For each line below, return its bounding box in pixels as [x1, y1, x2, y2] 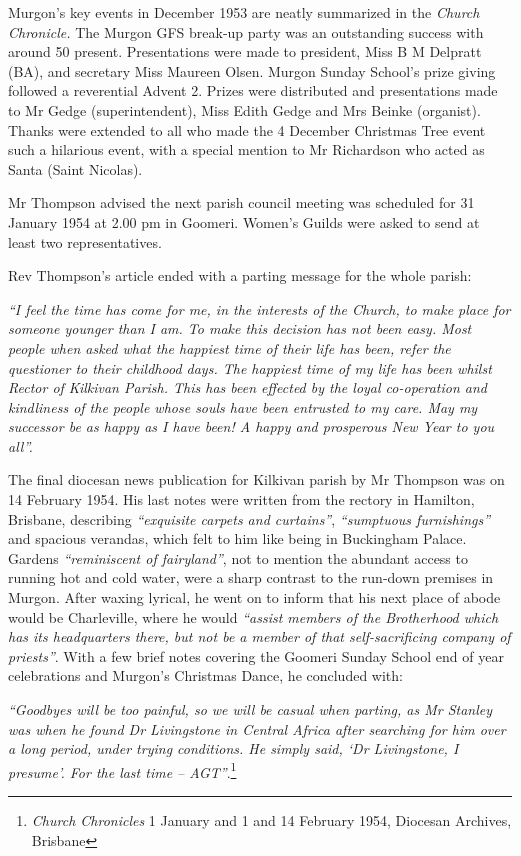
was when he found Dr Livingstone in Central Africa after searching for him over [8, 718, 506, 739]
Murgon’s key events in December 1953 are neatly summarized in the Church [8, 2, 480, 22]
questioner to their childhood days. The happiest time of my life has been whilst [8, 357, 492, 378]
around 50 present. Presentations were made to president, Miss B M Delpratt [8, 41, 482, 62]
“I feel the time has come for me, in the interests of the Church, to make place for [8, 298, 511, 319]
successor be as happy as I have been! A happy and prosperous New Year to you [8, 416, 495, 437]
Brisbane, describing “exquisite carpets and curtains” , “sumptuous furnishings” [8, 508, 491, 529]
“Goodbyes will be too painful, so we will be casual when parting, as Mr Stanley [8, 699, 493, 719]
